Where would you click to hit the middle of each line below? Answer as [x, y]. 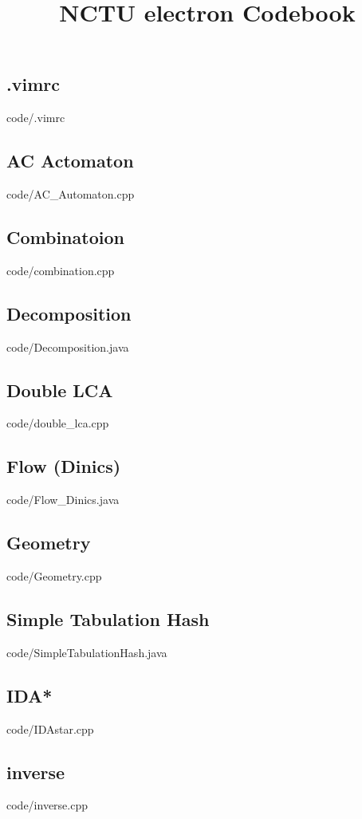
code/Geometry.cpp [54, 575]
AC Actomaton [70, 161]
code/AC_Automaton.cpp [71, 193]
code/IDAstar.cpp [50, 728]
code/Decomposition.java [68, 346]
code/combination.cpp [61, 270]
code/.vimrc [36, 118]
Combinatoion [65, 236]
